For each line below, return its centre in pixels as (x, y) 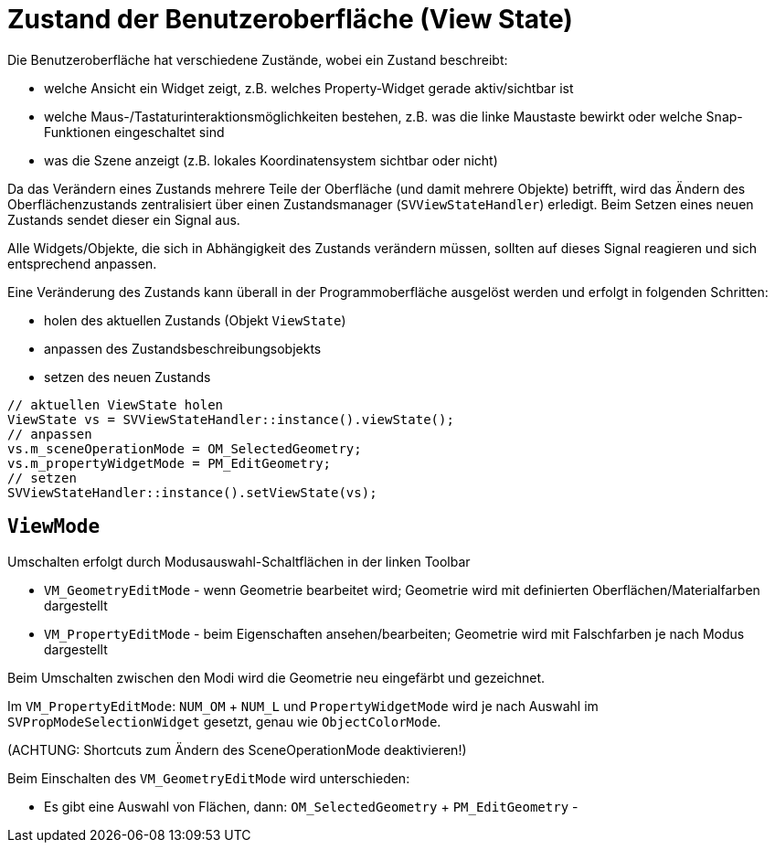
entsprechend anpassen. (82, 263)
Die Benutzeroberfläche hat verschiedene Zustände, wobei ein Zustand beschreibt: (258, 59)
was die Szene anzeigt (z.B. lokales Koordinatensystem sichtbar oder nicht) (271, 160)
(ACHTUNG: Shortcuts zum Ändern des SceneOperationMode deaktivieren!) (237, 749)
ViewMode (54, 527)
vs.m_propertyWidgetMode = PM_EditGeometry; (170, 463)
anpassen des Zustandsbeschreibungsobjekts (183, 348)
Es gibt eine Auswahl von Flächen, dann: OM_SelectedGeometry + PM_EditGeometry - (311, 806)
